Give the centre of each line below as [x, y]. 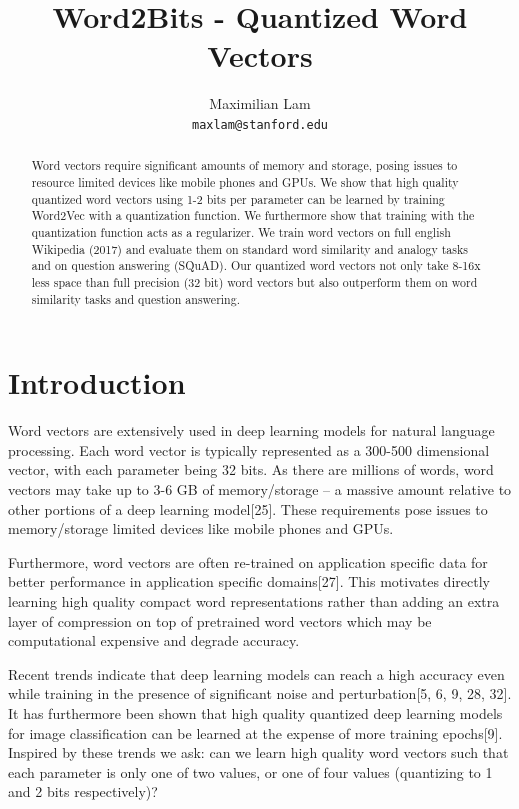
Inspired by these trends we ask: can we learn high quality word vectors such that [258, 752]
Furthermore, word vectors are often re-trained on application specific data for [248, 561]
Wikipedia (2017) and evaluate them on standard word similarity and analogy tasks [249, 248]
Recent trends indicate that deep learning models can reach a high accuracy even [256, 673]
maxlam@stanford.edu [260, 124]
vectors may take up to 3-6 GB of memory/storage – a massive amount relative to [260, 488]
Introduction [97, 382]
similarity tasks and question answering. [135, 298]
